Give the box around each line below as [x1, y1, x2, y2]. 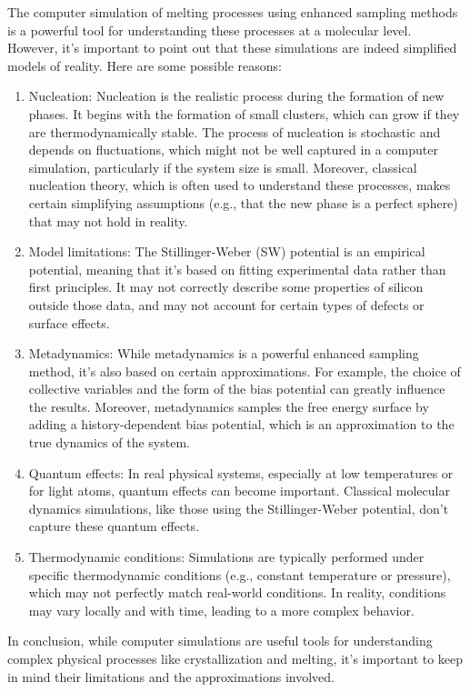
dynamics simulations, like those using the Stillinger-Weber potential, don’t [28, 498, 449, 517]
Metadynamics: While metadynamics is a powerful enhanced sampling [28, 344, 419, 363]
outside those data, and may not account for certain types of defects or [28, 295, 425, 314]
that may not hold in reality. [28, 211, 188, 230]
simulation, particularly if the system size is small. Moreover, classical [28, 157, 417, 176]
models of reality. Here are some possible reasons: [7, 55, 282, 75]
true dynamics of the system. [28, 433, 190, 452]
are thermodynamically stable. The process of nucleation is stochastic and [28, 122, 441, 141]
